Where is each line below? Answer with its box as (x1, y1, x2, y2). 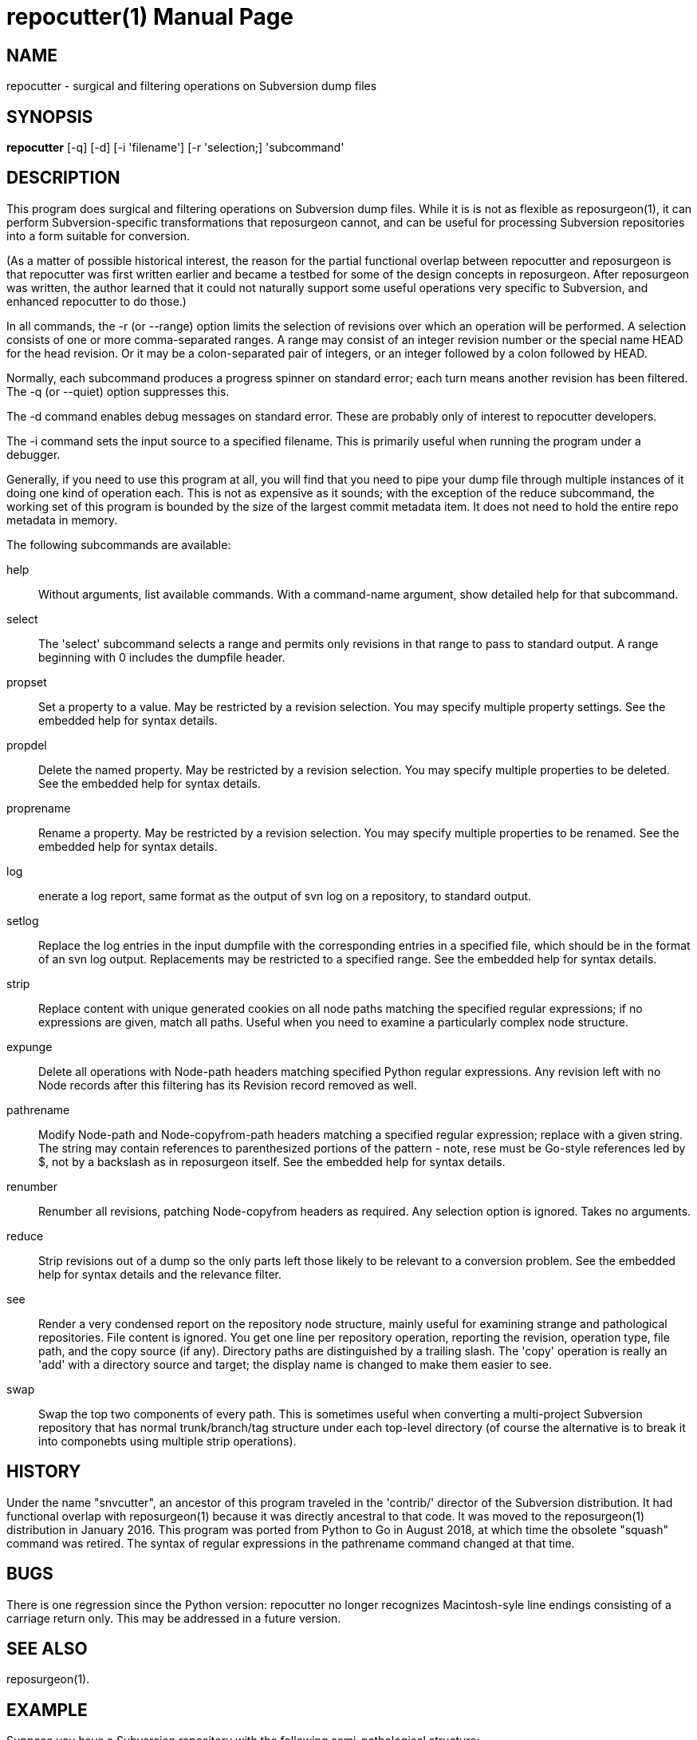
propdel (6, 738, 47, 752)
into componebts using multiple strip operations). (38, 1434, 297, 1448)
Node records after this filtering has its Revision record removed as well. (38, 1078, 417, 1092)
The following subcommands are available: (6, 537, 231, 552)
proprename (6, 801, 71, 815)
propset (6, 674, 47, 689)
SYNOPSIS (6, 106, 93, 127)
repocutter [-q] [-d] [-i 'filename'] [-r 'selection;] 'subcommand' (6, 140, 345, 155)
